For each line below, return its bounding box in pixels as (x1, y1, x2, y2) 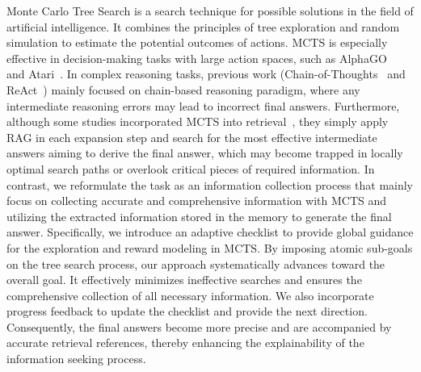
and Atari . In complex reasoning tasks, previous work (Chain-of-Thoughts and (6, 65, 406, 82)
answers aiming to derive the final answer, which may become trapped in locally (6, 144, 403, 161)
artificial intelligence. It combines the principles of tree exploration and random (6, 18, 400, 35)
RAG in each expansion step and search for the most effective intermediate (6, 128, 377, 145)
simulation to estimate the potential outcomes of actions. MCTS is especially (6, 34, 388, 51)
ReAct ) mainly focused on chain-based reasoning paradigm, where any (6, 81, 360, 98)
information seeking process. (6, 350, 146, 367)
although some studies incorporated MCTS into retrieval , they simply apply (6, 113, 389, 130)
